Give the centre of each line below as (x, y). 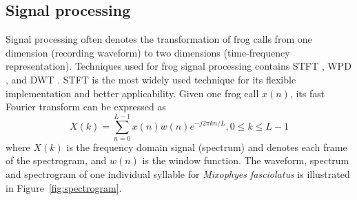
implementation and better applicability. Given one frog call (132, 93)
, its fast (307, 93)
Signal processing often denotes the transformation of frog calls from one (159, 39)
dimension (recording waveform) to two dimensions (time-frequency (148, 52)
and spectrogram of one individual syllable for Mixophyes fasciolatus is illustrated (178, 174)
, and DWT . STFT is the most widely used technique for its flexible (151, 79)
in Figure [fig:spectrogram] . (64, 187)
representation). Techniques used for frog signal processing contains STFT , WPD (178, 66)
